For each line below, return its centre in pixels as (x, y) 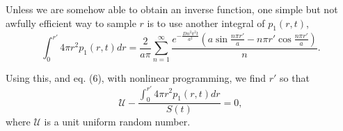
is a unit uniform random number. (117, 122)
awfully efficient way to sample (71, 23)
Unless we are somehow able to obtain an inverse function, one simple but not (172, 9)
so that (295, 78)
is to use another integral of (206, 23)
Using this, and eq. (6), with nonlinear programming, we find (136, 78)
